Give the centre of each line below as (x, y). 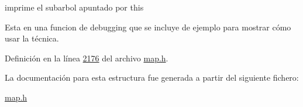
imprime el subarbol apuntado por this (74, 7)
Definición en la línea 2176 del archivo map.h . (87, 58)
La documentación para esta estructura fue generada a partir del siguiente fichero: (152, 77)
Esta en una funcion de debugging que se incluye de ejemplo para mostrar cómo (148, 27)
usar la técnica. (32, 38)
